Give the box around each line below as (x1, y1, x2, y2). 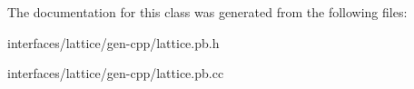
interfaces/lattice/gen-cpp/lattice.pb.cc (7, 64, 224, 83)
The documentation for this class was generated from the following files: (7, 3, 408, 21)
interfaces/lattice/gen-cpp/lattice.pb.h (7, 33, 220, 52)
